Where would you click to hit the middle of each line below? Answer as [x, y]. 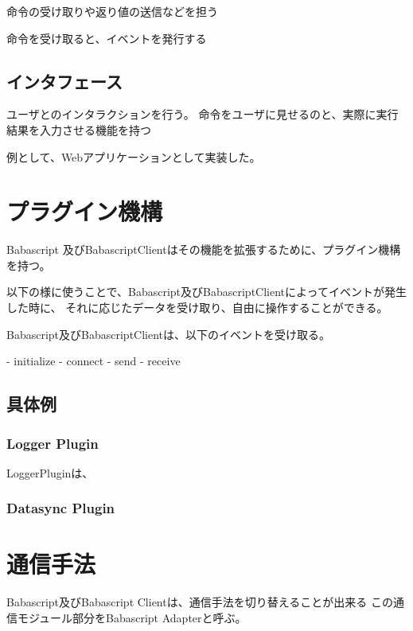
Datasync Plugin [61, 508]
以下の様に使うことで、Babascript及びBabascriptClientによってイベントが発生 [206, 292]
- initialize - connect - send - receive [94, 361]
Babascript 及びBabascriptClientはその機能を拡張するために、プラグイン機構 [204, 249]
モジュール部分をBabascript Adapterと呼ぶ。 [132, 618]
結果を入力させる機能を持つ [79, 129]
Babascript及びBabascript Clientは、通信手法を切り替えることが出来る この [200, 602]
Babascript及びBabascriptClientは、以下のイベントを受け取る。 [169, 334]
